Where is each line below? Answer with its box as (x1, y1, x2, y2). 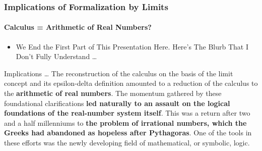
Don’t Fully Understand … (16, 51, 97, 62)
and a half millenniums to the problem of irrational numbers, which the (4, 117, 247, 128)
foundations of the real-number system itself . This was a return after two (4, 108, 250, 118)
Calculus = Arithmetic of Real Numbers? (4, 22, 152, 32)
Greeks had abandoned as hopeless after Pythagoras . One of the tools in (4, 127, 252, 138)
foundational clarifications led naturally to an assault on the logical (4, 97, 230, 108)
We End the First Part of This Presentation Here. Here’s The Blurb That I (16, 41, 248, 52)
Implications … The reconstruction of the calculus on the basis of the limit (4, 68, 233, 78)
